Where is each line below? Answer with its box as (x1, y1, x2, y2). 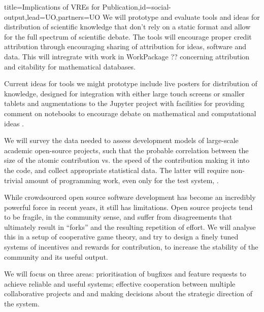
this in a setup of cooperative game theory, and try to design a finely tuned (4, 231, 239, 242)
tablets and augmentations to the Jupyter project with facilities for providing (4, 98, 245, 109)
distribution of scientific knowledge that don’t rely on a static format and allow (4, 21, 251, 32)
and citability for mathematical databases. (4, 61, 136, 72)
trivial (4, 175, 23, 185)
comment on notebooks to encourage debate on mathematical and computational (4, 108, 256, 118)
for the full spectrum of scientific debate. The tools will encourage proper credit (4, 31, 252, 42)
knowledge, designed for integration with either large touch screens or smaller (4, 88, 245, 98)
